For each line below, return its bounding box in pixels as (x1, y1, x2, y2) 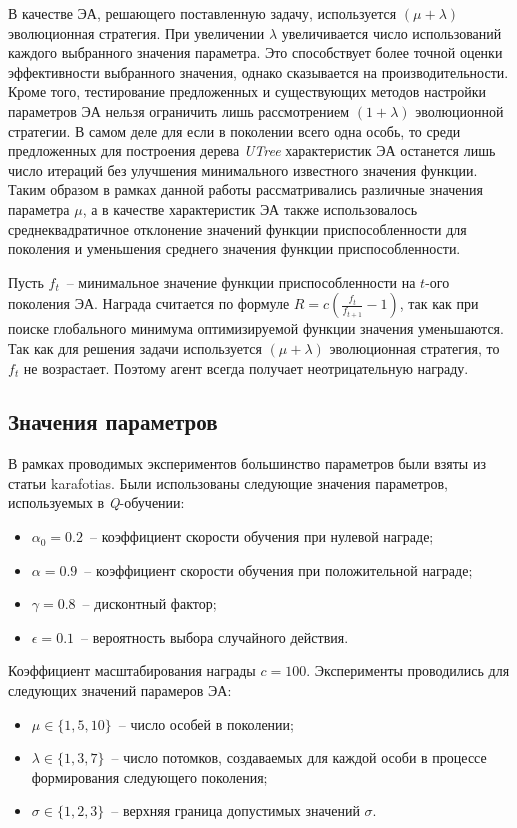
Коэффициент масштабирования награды (8, 660, 256, 681)
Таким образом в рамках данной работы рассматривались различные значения (8, 179, 483, 200)
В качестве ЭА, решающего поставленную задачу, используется (8, 3, 397, 23)
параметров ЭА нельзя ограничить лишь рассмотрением (8, 100, 350, 121)
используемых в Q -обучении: (8, 492, 185, 513)
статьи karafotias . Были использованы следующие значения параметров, (8, 472, 448, 493)
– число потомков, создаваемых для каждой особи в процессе (111, 747, 487, 768)
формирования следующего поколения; (31, 766, 268, 787)
